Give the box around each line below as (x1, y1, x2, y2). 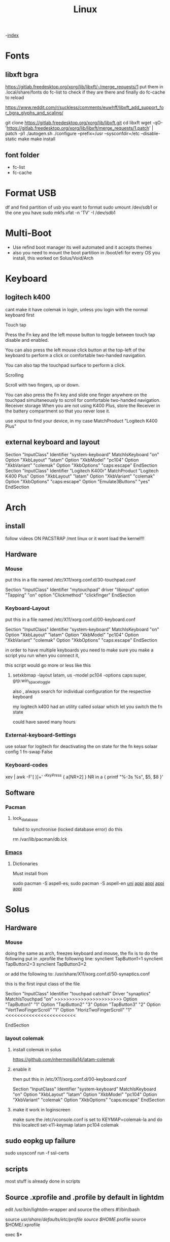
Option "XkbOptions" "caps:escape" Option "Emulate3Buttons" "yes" (5, 478, 150, 484)
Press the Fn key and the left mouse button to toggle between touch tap (5, 332, 156, 338)
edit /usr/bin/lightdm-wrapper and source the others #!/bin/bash (5, 1206, 140, 1213)
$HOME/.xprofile (5, 1222, 41, 1228)
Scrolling (5, 372, 24, 378)
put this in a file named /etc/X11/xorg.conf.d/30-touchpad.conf (5, 577, 136, 583)
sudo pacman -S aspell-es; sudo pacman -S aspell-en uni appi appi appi (12, 880, 164, 886)
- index (5, 32, 19, 39)
